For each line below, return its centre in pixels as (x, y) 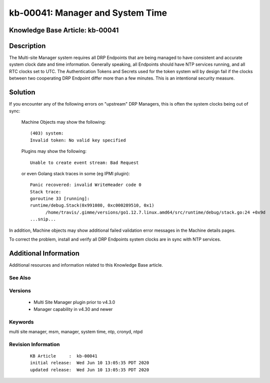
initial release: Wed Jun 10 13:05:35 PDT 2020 (90, 363)
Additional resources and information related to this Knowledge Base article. (86, 265)
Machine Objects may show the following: (64, 122)
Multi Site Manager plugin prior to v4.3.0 (74, 302)
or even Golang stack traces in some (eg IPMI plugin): (76, 173)
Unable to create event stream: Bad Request (85, 163)
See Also (20, 277)
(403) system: (47, 133)
